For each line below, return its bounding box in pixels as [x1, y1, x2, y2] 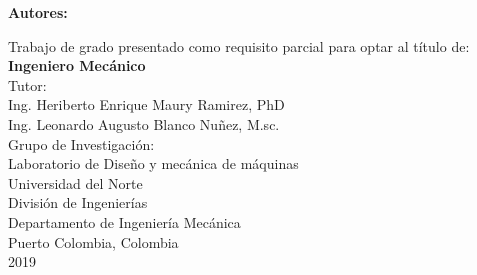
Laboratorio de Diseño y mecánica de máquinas [8, 153, 299, 174]
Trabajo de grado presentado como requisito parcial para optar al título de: [8, 35, 470, 56]
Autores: [8, 2, 68, 22]
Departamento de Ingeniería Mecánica [8, 211, 241, 232]
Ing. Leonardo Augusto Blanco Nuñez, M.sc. [8, 113, 280, 134]
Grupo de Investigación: [8, 133, 155, 154]
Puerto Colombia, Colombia [8, 231, 179, 252]
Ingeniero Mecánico [8, 55, 146, 76]
